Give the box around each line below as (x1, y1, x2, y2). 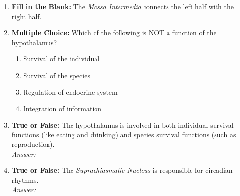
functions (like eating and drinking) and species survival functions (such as (11, 129, 236, 140)
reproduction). (11, 139, 55, 149)
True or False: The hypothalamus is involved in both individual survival (11, 119, 234, 130)
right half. (11, 11, 42, 21)
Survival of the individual (23, 54, 100, 64)
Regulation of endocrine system (23, 86, 118, 97)
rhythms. (11, 174, 39, 185)
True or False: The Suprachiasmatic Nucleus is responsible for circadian (11, 165, 233, 175)
